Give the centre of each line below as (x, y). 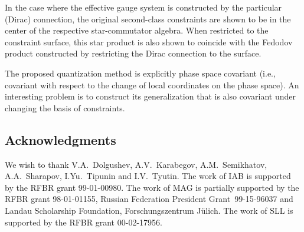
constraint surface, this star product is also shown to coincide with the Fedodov (149, 42)
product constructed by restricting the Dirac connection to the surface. (133, 53)
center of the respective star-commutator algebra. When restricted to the (137, 30)
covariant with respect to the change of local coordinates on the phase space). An (152, 84)
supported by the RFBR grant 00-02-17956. (84, 222)
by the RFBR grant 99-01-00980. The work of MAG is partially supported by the (152, 187)
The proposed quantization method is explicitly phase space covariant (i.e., (140, 73)
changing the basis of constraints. (65, 107)
